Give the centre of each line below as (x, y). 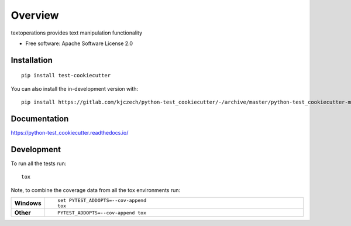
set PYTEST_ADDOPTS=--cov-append (102, 201)
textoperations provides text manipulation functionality (77, 33)
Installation (32, 60)
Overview (35, 15)
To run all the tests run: (39, 163)
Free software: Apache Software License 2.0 (79, 43)
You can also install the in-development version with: (75, 88)
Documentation (40, 119)
